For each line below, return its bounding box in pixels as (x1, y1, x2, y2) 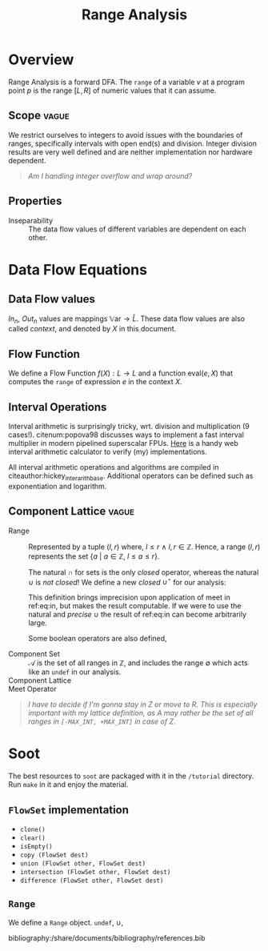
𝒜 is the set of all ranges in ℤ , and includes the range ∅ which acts (28, 658, 248, 668)
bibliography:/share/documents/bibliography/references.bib (8, 933, 206, 942)
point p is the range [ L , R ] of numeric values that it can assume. (8, 86, 217, 95)
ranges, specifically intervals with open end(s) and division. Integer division (8, 138, 258, 148)
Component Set (8, 649, 60, 659)
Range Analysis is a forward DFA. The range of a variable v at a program (8, 77, 246, 86)
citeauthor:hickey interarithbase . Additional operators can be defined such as (8, 471, 254, 482)
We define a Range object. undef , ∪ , (8, 917, 124, 927)
